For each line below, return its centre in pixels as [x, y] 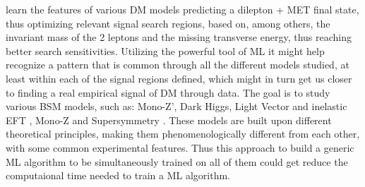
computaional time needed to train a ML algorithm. [118, 175]
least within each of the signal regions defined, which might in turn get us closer [179, 78]
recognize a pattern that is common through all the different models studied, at [178, 65]
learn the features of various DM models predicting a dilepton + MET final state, [182, 9]
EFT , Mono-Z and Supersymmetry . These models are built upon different [169, 120]
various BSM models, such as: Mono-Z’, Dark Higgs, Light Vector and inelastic [176, 106]
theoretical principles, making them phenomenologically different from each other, [183, 134]
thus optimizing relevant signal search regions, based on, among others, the [168, 23]
